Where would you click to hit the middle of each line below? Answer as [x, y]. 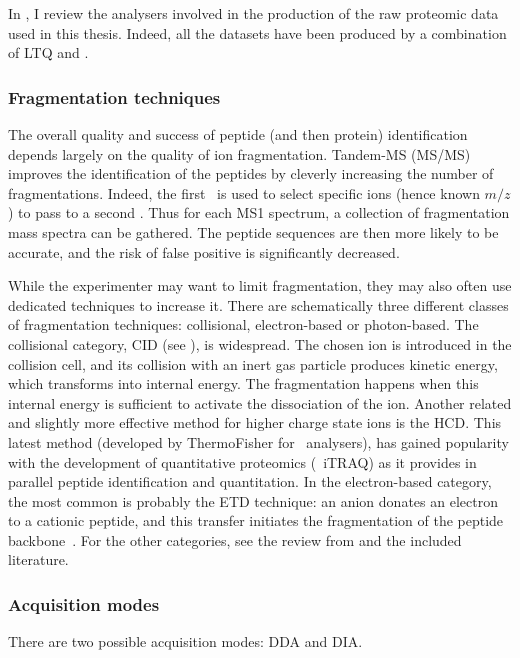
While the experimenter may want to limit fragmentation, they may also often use [260, 285]
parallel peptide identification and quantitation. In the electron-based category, [250, 481]
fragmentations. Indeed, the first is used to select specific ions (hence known [244, 192]
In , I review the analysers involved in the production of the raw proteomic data [253, 13]
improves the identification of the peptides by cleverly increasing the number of [251, 173]
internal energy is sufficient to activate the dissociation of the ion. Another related [260, 402]
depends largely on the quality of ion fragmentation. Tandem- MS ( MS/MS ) [239, 153]
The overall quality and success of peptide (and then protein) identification [238, 134]
